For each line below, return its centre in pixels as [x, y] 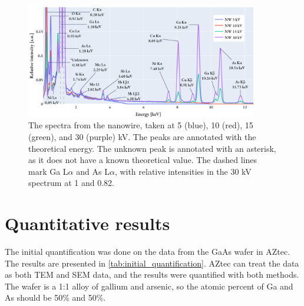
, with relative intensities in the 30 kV [183, 171]
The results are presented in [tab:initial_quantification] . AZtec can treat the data [152, 263]
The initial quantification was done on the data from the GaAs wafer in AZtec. [148, 252]
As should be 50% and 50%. [55, 297]
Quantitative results [87, 223]
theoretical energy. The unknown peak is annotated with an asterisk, [152, 148]
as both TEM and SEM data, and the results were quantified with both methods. [152, 275]
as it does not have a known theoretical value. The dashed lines [143, 160]
